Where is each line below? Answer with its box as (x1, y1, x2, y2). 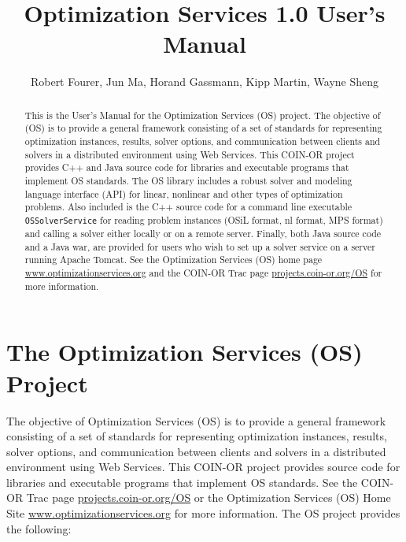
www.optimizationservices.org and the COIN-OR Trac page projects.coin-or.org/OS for (24, 266, 382, 280)
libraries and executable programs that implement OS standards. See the (6, 473, 358, 490)
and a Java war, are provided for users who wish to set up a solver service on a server (24, 239, 375, 253)
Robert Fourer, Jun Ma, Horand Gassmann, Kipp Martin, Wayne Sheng (30, 73, 379, 90)
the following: (6, 520, 72, 536)
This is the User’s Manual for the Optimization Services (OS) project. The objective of (24, 108, 381, 121)
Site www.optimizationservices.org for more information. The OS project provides (6, 505, 400, 522)
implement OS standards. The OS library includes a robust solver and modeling (24, 173, 352, 187)
